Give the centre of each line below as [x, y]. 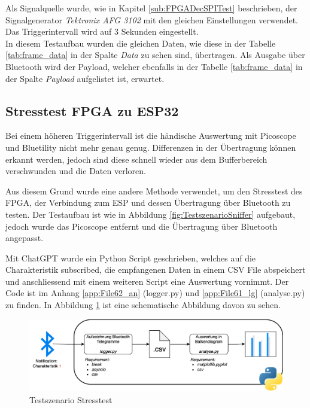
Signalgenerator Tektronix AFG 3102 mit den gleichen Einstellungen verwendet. [152, 19]
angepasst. [25, 238]
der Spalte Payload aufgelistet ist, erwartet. [85, 78]
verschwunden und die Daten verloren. [76, 171]
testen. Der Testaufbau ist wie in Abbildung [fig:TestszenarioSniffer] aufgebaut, [151, 214]
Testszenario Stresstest [71, 399]
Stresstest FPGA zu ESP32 [92, 110]
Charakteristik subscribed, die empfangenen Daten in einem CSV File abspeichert [156, 270]
